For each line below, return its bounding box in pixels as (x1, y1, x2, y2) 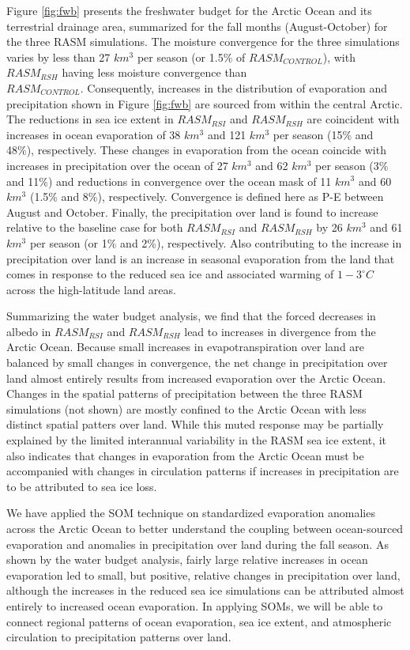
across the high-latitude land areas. (6, 281, 176, 297)
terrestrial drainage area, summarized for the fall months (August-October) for (6, 17, 388, 34)
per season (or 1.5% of (137, 48, 246, 65)
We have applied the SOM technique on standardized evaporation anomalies (6, 505, 375, 521)
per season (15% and (273, 126, 374, 142)
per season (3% (315, 157, 389, 173)
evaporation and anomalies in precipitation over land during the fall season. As (6, 535, 389, 552)
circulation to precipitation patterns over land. (6, 629, 231, 645)
